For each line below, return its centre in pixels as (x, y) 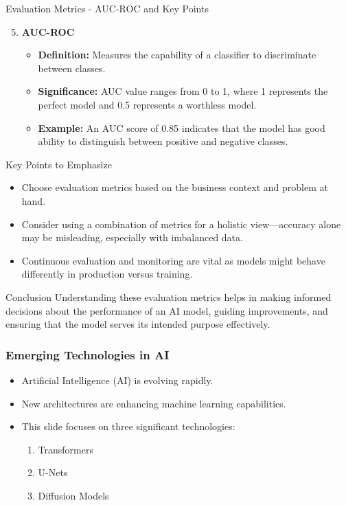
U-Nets (53, 472)
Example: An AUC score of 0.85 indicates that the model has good (182, 127)
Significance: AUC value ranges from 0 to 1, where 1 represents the (183, 91)
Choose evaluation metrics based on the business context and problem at (175, 187)
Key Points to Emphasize (59, 164)
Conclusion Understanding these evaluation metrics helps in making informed (169, 296)
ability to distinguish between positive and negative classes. (163, 141)
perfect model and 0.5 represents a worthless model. (147, 104)
